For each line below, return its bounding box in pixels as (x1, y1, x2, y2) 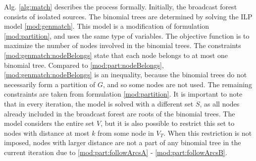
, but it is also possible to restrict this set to (101, 118, 235, 128)
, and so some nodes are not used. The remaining (102, 79, 252, 89)
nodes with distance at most (4, 127, 90, 138)
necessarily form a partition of (4, 79, 96, 89)
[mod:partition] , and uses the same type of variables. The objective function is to (4, 30, 250, 41)
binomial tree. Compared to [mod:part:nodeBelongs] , (4, 59, 164, 70)
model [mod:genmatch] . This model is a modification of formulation (4, 21, 209, 31)
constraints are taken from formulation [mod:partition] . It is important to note (4, 89, 243, 99)
